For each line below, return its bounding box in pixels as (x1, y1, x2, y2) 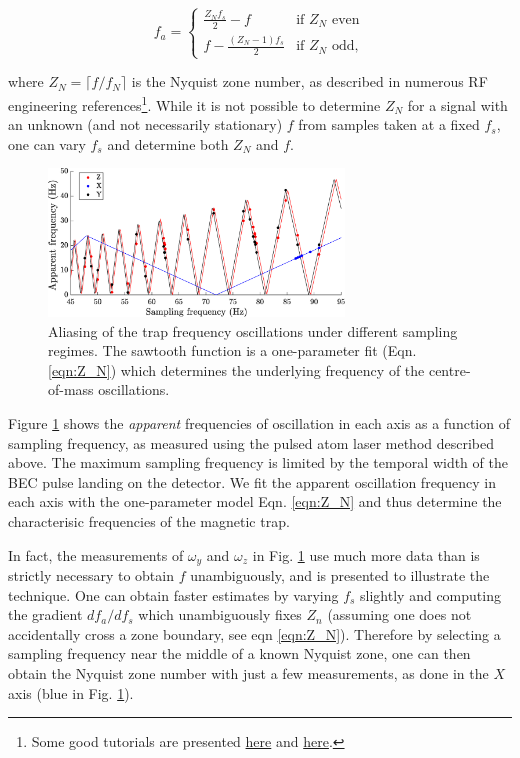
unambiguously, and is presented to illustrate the (190, 564, 490, 585)
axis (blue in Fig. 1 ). (8, 682, 134, 703)
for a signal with (407, 94, 508, 115)
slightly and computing (360, 584, 501, 605)
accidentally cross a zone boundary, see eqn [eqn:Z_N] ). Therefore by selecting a (8, 623, 501, 644)
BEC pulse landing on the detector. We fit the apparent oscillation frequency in (8, 471, 496, 492)
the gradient (8, 604, 83, 625)
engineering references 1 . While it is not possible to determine (8, 91, 381, 115)
